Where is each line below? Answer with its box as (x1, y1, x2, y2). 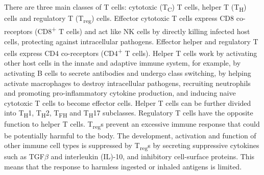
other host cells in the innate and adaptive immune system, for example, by (4, 57, 241, 68)
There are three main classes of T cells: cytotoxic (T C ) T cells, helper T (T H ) (4, 2, 247, 13)
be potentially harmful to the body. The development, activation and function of (4, 130, 256, 140)
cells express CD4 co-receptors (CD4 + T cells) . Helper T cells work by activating (4, 46, 257, 58)
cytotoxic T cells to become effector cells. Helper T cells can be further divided (4, 97, 251, 108)
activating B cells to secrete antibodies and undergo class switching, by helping (4, 67, 251, 78)
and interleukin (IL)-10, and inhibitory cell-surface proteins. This (51, 151, 255, 162)
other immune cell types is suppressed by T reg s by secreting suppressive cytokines (4, 140, 259, 152)
